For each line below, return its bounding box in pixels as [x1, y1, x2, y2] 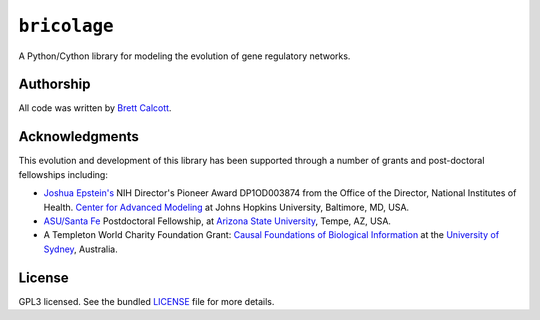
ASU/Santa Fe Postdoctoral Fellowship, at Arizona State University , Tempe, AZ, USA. [43, 215, 392, 227]
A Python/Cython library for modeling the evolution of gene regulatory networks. [18, 50, 351, 62]
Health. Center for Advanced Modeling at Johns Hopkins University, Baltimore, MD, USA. [43, 201, 410, 213]
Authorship [18, 76, 91, 93]
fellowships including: [18, 168, 109, 180]
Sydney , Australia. [43, 243, 119, 255]
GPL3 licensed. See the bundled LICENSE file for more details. [18, 295, 275, 307]
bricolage [18, 15, 114, 37]
